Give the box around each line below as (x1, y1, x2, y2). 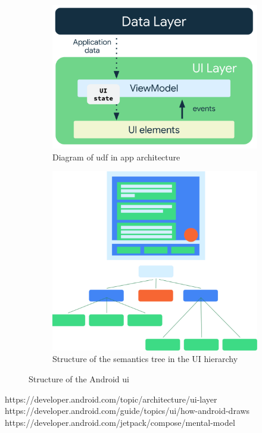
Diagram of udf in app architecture (52, 150, 180, 163)
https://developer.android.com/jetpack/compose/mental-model (5, 416, 235, 428)
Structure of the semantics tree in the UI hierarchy (52, 352, 238, 365)
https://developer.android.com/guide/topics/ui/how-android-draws (5, 404, 250, 417)
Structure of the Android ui (29, 372, 129, 385)
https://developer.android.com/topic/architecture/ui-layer (5, 392, 217, 405)
